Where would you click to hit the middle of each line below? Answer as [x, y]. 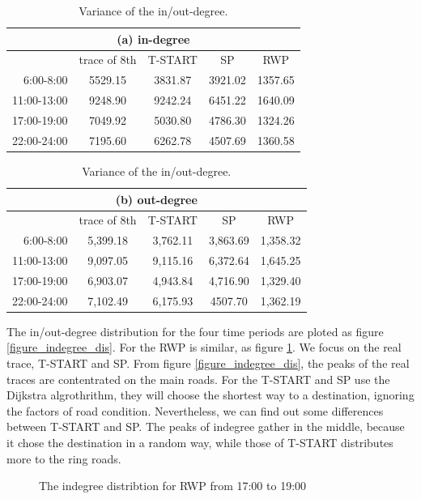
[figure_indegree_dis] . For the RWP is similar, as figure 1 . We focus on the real [204, 347]
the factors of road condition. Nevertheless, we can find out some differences [195, 410]
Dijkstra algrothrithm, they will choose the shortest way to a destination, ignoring [210, 395]
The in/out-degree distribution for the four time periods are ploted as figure [195, 331]
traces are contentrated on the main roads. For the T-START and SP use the [198, 379]
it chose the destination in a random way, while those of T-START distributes [200, 442]
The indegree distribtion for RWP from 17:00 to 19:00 [173, 486]
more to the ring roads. [64, 458]
